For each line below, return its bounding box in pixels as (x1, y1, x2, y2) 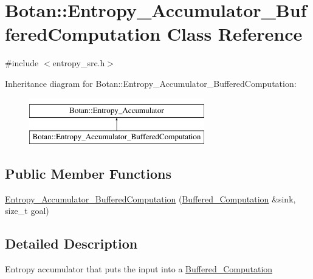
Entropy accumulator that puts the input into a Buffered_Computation (5, 263, 273, 275)
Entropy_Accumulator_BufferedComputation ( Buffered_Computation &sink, (5, 192, 296, 205)
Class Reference (167, 21, 303, 46)
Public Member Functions (5, 164, 171, 183)
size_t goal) (5, 204, 49, 217)
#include (5, 57, 39, 69)
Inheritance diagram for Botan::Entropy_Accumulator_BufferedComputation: (5, 77, 297, 89)
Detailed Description (5, 234, 138, 253)
